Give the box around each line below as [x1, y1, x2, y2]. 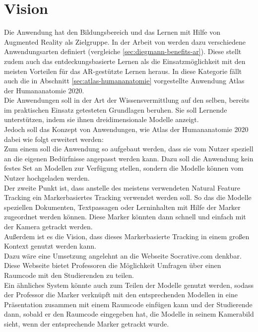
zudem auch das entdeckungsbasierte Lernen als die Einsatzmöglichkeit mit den [4, 56, 246, 66]
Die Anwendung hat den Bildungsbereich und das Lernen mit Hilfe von [4, 27, 221, 37]
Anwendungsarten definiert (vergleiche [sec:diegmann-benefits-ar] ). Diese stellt [4, 46, 242, 57]
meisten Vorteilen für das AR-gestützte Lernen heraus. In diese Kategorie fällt [4, 66, 242, 76]
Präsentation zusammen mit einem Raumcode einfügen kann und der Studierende [4, 299, 253, 309]
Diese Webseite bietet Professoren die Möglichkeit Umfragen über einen [4, 260, 221, 270]
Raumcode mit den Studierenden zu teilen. [4, 269, 134, 280]
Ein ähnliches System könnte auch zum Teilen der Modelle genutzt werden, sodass [4, 279, 254, 290]
